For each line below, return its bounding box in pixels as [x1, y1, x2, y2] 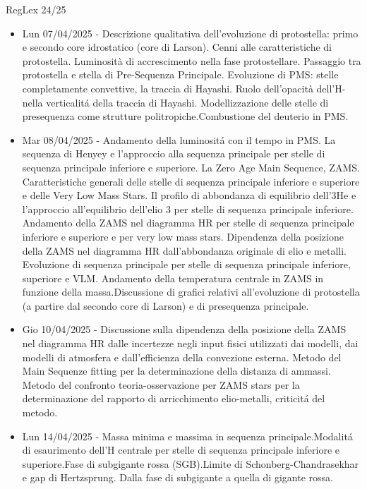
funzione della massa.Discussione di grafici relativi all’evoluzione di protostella [22, 284, 360, 299]
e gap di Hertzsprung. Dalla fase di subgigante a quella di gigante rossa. [22, 470, 333, 485]
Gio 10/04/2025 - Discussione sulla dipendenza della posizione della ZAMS [22, 322, 347, 337]
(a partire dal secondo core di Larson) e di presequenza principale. [22, 298, 309, 313]
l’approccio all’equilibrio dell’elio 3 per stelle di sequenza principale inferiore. [22, 201, 354, 216]
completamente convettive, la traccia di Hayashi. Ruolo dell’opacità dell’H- [22, 80, 346, 95]
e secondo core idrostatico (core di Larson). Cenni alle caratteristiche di [22, 40, 332, 54]
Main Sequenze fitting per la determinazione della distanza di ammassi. [22, 363, 331, 378]
